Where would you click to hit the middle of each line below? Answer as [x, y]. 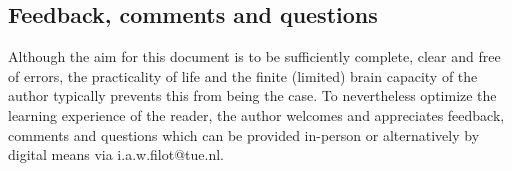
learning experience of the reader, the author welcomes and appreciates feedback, [256, 114]
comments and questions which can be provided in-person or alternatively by [244, 134]
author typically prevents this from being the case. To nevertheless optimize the [252, 95]
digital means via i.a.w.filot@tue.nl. [116, 154]
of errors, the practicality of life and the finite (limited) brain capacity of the [243, 75]
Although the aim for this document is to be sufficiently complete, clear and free [254, 56]
